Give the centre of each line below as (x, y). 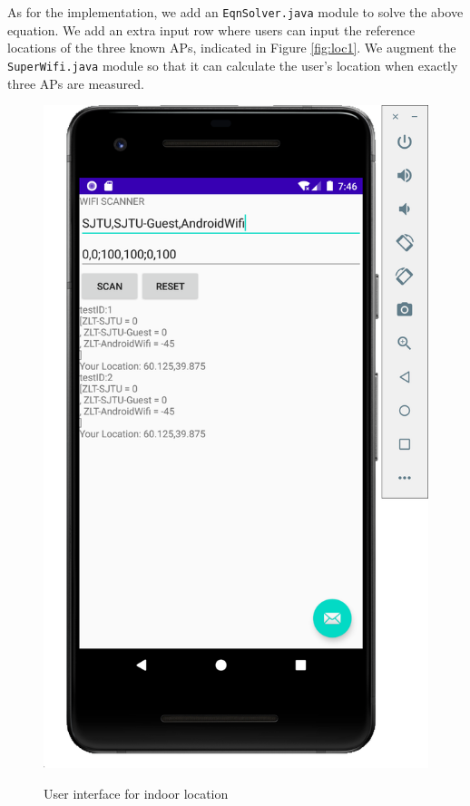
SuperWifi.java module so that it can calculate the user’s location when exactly (233, 65)
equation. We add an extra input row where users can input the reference (211, 29)
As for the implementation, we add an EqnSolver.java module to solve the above (235, 12)
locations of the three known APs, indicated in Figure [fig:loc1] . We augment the (232, 48)
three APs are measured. (76, 83)
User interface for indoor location (136, 793)
